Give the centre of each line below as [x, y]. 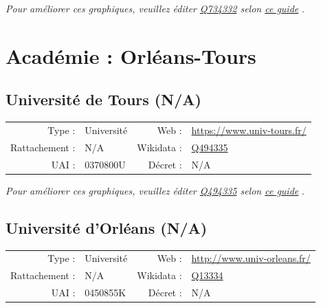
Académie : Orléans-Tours [131, 55]
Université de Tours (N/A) [103, 99]
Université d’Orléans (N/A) [107, 227]
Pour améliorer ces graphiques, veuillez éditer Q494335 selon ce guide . [155, 190]
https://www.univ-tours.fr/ [249, 130]
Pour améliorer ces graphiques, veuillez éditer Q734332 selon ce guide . [155, 8]
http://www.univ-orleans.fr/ [251, 258]
